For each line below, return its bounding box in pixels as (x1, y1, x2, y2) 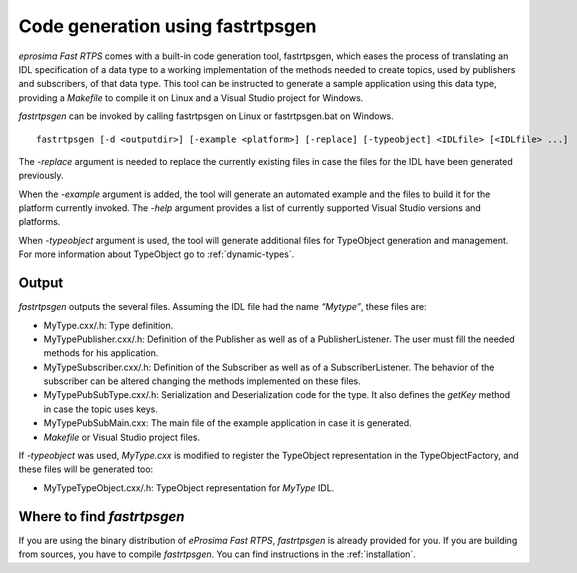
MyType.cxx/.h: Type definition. (43, 319, 174, 331)
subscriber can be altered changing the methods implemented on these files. (43, 375, 361, 387)
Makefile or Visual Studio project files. (43, 431, 200, 443)
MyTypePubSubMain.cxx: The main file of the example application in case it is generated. (43, 417, 412, 429)
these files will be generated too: (18, 463, 154, 475)
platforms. (18, 216, 61, 228)
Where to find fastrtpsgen (18, 508, 185, 525)
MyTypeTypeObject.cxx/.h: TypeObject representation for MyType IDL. (43, 481, 335, 494)
